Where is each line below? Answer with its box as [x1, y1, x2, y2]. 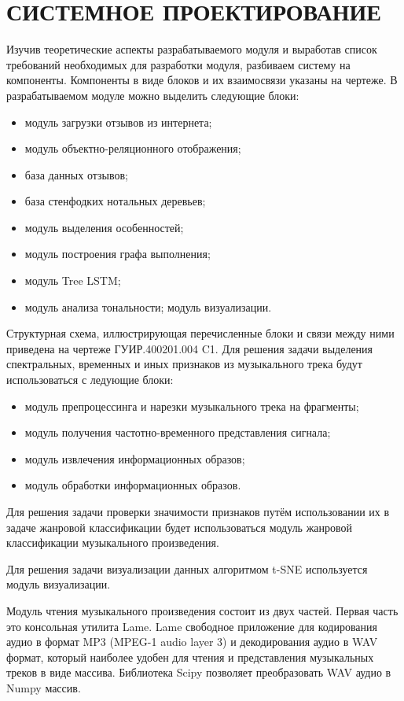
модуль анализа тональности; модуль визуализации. [24, 298, 272, 315]
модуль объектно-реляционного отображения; [24, 140, 241, 157]
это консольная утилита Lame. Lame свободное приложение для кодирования [6, 618, 377, 634]
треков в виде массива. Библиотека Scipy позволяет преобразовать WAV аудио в [6, 664, 391, 681]
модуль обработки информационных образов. [24, 477, 241, 493]
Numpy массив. [6, 679, 81, 695]
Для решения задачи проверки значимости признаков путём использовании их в [6, 504, 390, 519]
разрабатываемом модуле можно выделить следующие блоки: [6, 87, 299, 103]
